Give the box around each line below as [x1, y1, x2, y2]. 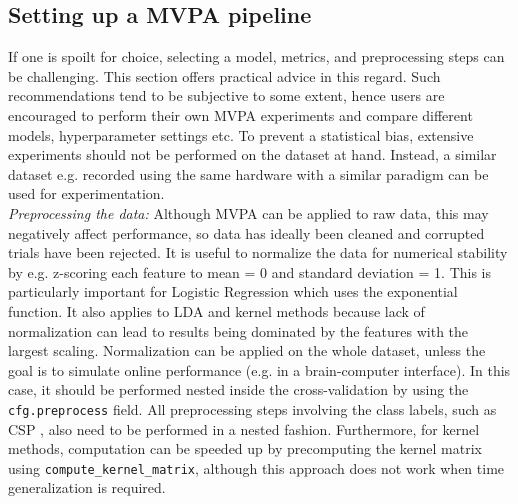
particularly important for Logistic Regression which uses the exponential [8, 281, 458, 302]
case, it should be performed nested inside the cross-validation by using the [8, 379, 469, 400]
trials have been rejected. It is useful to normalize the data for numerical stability [8, 242, 508, 263]
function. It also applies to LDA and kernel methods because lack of [8, 300, 425, 321]
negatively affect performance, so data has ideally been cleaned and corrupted [8, 222, 485, 243]
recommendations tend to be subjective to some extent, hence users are [8, 85, 445, 106]
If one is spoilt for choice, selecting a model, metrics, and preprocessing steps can [8, 46, 505, 67]
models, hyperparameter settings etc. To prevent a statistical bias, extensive [8, 124, 474, 145]
